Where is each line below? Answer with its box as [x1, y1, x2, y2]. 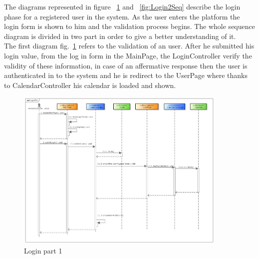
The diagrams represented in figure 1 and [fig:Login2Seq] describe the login [4, 1, 241, 11]
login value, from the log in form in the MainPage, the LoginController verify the [4, 50, 252, 60]
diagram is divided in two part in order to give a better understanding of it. [4, 30, 236, 41]
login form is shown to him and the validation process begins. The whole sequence [4, 21, 255, 31]
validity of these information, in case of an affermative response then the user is [4, 60, 248, 70]
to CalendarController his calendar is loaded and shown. [4, 79, 176, 90]
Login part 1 [24, 245, 62, 255]
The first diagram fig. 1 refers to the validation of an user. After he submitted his [4, 40, 255, 51]
